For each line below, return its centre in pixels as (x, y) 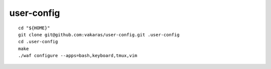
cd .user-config (38, 42)
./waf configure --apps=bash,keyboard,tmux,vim (78, 56)
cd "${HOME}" (34, 28)
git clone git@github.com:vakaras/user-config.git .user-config (99, 34)
